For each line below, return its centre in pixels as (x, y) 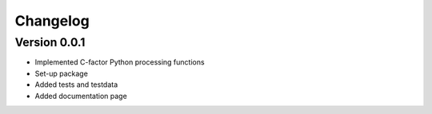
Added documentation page (81, 96)
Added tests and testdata (76, 85)
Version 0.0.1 (50, 42)
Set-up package (61, 73)
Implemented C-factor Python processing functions (120, 62)
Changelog (52, 21)
